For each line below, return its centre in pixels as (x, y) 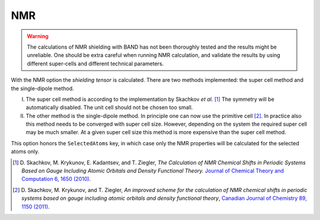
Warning (38, 36)
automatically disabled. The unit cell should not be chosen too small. (109, 107)
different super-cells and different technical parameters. (95, 63)
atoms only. (25, 152)
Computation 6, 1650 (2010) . (56, 179)
